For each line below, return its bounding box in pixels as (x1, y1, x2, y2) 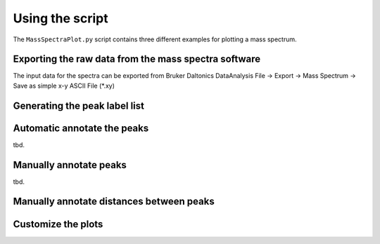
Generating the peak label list (13, 100, 144, 111)
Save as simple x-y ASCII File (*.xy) (13, 81, 115, 90)
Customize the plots (13, 218, 103, 230)
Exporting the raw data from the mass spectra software (13, 53, 261, 65)
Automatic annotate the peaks (13, 122, 149, 134)
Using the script (13, 11, 108, 26)
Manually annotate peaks (13, 158, 127, 171)
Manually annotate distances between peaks (13, 196, 215, 208)
